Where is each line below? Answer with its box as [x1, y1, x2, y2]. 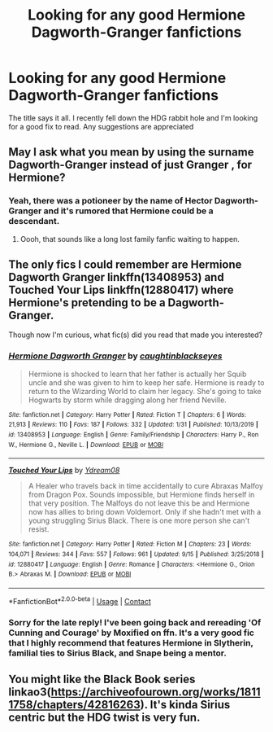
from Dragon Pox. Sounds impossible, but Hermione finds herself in [28, 490, 255, 500]
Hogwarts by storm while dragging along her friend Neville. [28, 395, 227, 405]
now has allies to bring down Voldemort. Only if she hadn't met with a [28, 507, 262, 517]
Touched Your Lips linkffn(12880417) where [8, 283, 234, 297]
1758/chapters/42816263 [8, 698, 141, 712]
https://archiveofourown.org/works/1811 [50, 685, 262, 699]
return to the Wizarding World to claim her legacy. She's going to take [28, 386, 262, 396]
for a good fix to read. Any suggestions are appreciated [8, 121, 194, 131]
